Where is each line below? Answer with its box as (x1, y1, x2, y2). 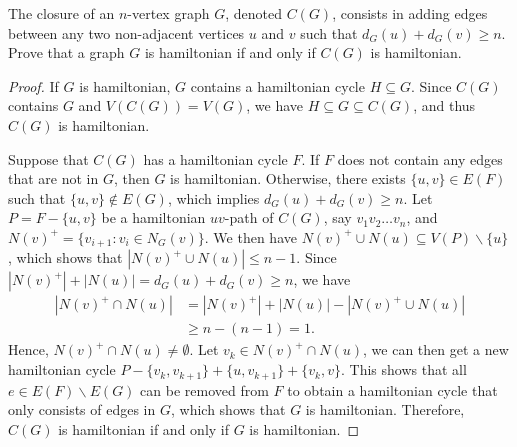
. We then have (204, 226, 297, 247)
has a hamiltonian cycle (143, 148, 288, 169)
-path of (224, 207, 274, 228)
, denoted (225, 3, 282, 23)
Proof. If (8, 75, 59, 96)
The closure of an (8, 3, 115, 23)
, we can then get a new (363, 339, 509, 360)
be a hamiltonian (101, 207, 206, 228)
